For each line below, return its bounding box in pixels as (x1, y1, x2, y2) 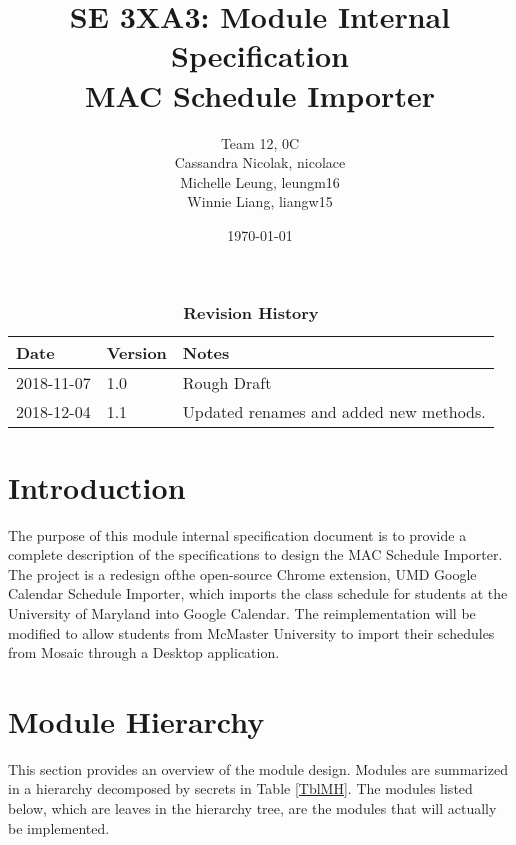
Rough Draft (182, 371, 272, 395)
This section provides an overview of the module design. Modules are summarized (8, 758, 508, 779)
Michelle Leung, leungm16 (180, 171, 340, 192)
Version (106, 341, 167, 365)
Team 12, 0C (220, 132, 300, 153)
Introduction (8, 466, 186, 507)
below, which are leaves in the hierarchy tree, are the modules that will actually (8, 798, 497, 819)
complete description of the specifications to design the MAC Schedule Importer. (8, 544, 503, 565)
